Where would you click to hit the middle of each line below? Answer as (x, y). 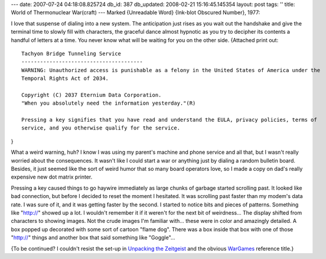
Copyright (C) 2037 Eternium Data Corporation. (92, 95)
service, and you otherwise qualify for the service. (101, 128)
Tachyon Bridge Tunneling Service (71, 54)
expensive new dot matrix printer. (52, 177)
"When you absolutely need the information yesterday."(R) (109, 103)
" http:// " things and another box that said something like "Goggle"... (93, 238)
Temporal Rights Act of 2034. (65, 79)
